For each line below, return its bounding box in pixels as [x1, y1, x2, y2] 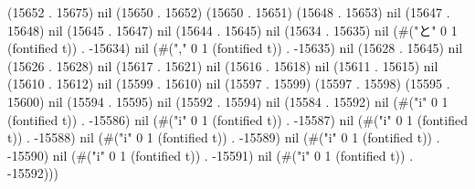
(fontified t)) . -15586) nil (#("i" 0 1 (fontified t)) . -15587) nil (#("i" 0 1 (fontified [7, 110, 468, 129]
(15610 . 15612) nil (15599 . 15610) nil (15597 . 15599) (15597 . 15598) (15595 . [7, 74, 450, 93]
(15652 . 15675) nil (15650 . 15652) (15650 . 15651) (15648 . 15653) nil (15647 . [7, 3, 450, 21]
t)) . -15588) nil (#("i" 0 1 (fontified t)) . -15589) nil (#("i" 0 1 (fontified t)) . [7, 128, 440, 147]
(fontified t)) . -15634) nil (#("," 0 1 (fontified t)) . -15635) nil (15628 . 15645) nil [7, 38, 463, 58]
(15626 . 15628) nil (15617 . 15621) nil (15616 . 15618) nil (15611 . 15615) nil [7, 56, 438, 75]
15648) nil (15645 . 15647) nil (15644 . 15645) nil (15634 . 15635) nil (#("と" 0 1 [7, 20, 458, 39]
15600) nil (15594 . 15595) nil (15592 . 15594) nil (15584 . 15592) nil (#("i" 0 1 [7, 91, 449, 110]
